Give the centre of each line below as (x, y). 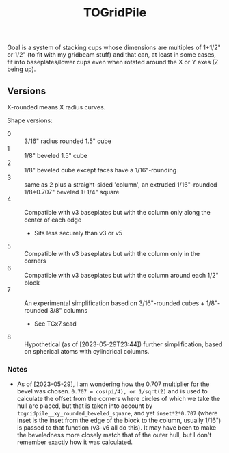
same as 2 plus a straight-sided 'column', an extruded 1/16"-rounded (121, 185)
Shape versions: (30, 120)
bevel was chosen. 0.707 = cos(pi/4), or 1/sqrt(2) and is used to (112, 391)
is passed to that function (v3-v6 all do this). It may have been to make (117, 428)
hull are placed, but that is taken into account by (85, 406)
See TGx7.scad (55, 324)
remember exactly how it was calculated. (75, 442)
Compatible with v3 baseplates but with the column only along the (117, 212)
